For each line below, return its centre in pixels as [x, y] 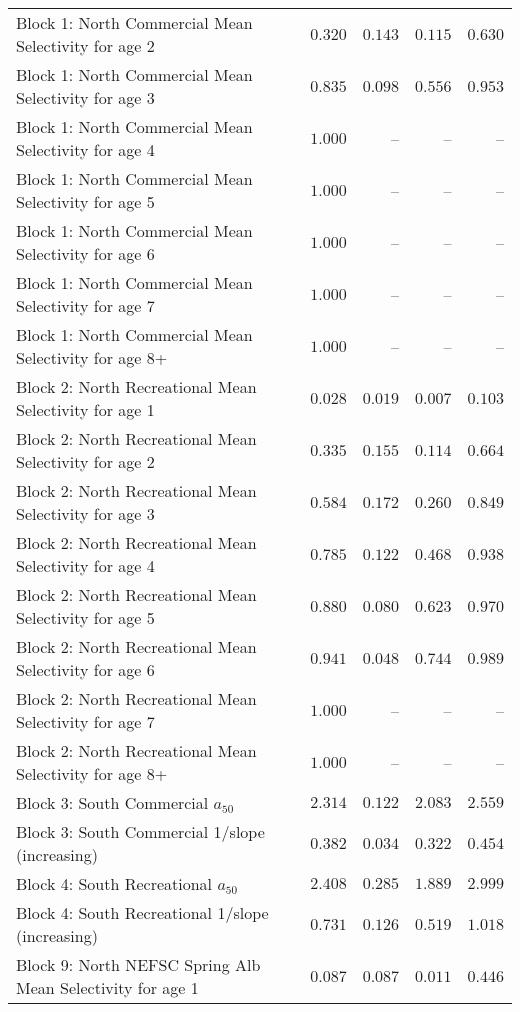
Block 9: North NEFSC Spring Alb [138, 964]
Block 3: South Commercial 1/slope [140, 831]
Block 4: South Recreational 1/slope [142, 912]
